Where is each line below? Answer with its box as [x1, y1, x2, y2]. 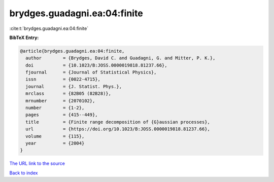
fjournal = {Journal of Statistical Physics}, [25, 69, 157, 76]
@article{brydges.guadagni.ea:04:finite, [20, 48, 125, 54]
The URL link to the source [9, 160, 65, 167]
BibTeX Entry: [9, 34, 39, 41]
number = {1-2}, [25, 105, 85, 111]
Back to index [9, 170, 38, 176]
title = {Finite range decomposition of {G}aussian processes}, [25, 119, 211, 125]
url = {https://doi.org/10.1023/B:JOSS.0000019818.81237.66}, [25, 126, 211, 132]
